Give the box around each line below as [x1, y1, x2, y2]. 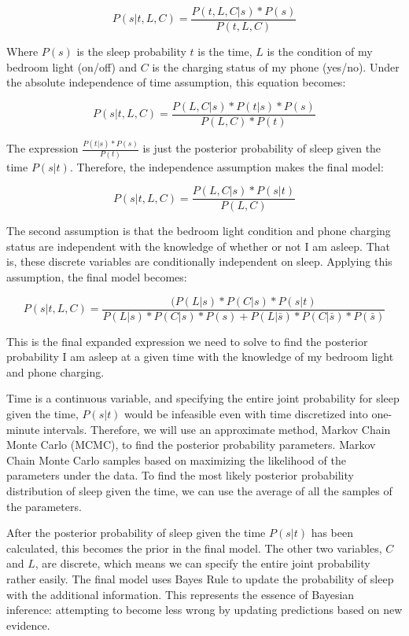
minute [6, 421, 40, 437]
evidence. [6, 616, 50, 633]
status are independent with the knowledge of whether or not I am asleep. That [6, 237, 390, 254]
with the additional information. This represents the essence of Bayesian [6, 586, 355, 602]
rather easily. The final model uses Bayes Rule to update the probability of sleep [6, 570, 394, 586]
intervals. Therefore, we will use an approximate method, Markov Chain [43, 421, 391, 437]
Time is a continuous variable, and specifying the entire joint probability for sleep [6, 390, 400, 406]
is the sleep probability [76, 43, 186, 60]
